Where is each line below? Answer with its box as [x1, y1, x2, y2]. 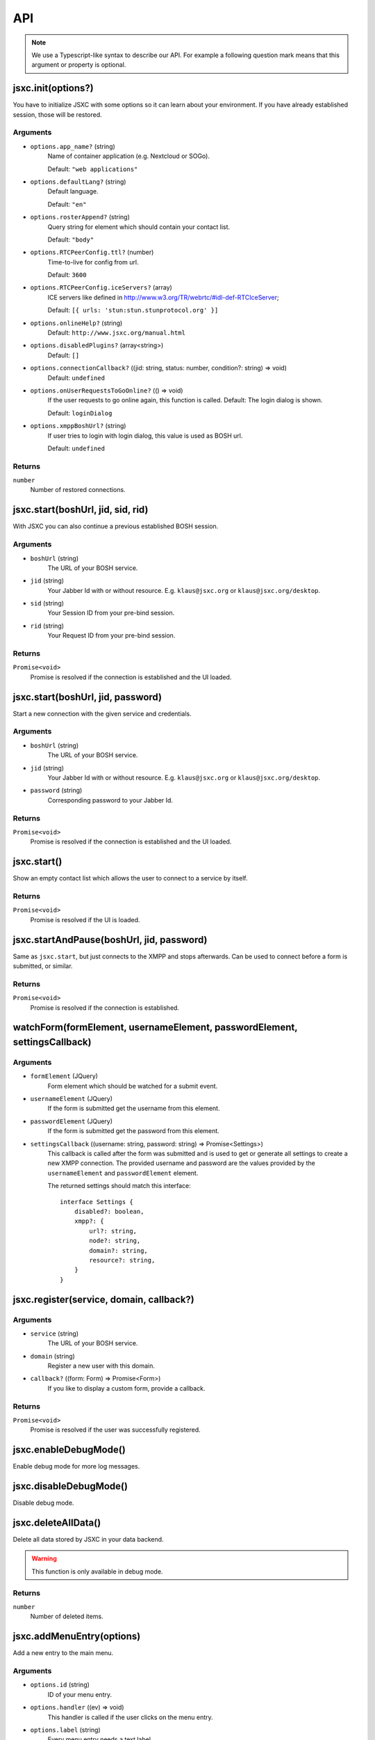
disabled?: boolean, [74, 1208, 144, 1215]
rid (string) [30, 622, 65, 630]
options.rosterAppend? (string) [30, 213, 130, 221]
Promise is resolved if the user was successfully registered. [30, 1425, 201, 1434]
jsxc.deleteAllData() [12, 1517, 101, 1528]
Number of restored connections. [30, 486, 126, 494]
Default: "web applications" [47, 164, 138, 173]
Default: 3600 [47, 271, 87, 279]
